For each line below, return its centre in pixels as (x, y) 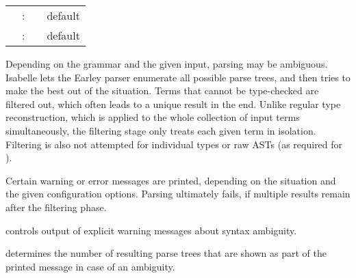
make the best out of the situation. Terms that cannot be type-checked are (162, 91)
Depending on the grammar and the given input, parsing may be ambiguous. (167, 64)
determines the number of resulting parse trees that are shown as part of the (166, 253)
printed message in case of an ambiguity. (90, 266)
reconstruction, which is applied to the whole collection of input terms (153, 117)
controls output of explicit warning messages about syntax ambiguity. (151, 230)
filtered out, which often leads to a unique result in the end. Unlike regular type (173, 103)
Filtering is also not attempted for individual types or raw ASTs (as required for (174, 144)
